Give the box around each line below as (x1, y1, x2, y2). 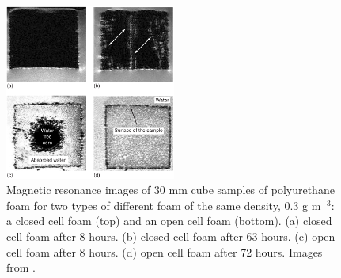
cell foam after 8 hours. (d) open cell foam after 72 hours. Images (6, 243, 323, 260)
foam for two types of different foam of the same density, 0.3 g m (6, 196, 321, 213)
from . (6, 259, 36, 276)
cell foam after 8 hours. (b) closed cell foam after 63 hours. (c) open (6, 227, 335, 244)
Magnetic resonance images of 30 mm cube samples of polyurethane (6, 181, 335, 198)
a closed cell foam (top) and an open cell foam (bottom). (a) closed (6, 212, 332, 229)
